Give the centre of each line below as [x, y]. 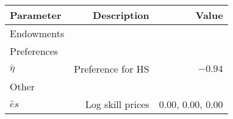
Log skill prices [117, 104]
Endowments [37, 33]
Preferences [34, 51]
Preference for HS [112, 69]
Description [121, 15]
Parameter [36, 15]
